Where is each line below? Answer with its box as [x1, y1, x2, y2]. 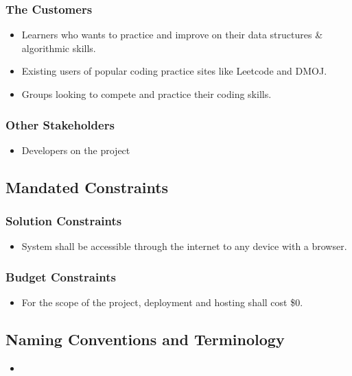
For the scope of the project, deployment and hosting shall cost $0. [21, 295, 303, 310]
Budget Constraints [5, 268, 116, 285]
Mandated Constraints [5, 176, 169, 197]
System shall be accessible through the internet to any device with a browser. [21, 239, 347, 253]
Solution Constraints [5, 212, 122, 229]
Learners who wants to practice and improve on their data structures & [21, 27, 323, 42]
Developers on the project [21, 142, 130, 157]
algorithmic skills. [21, 40, 96, 55]
